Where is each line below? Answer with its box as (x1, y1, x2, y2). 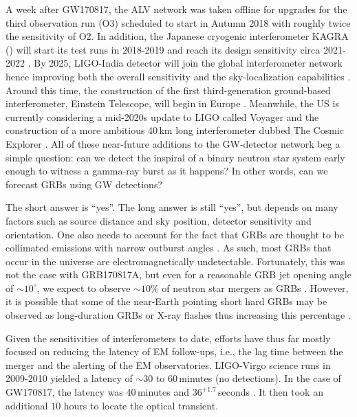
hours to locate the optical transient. (63, 398, 219, 412)
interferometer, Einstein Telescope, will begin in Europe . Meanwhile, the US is (6, 96, 339, 111)
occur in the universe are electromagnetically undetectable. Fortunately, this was (6, 253, 345, 268)
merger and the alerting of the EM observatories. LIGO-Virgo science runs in (6, 357, 331, 372)
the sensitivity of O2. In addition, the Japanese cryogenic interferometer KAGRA (6, 29, 349, 43)
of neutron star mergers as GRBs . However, (162, 280, 349, 295)
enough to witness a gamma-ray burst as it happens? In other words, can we (6, 164, 328, 178)
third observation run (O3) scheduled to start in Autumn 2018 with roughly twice (6, 15, 351, 30)
